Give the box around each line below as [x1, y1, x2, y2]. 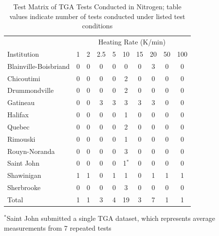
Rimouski [7, 133, 36, 144]
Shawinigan [7, 170, 41, 180]
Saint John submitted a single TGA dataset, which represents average [6, 213, 215, 223]
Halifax [7, 109, 29, 120]
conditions [82, 21, 113, 31]
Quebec [7, 121, 30, 131]
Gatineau [7, 97, 35, 107]
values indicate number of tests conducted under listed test [9, 11, 185, 21]
